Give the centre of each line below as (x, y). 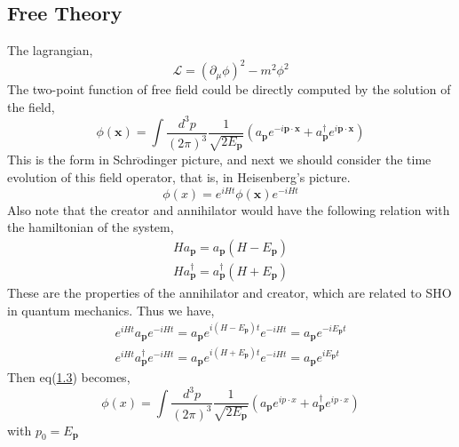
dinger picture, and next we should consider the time (287, 160)
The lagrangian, (50, 50)
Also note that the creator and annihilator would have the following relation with (229, 209)
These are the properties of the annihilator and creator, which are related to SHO (229, 292)
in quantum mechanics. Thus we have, (111, 310)
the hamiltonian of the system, (91, 227)
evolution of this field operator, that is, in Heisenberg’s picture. (179, 176)
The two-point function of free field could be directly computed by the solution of (229, 89)
